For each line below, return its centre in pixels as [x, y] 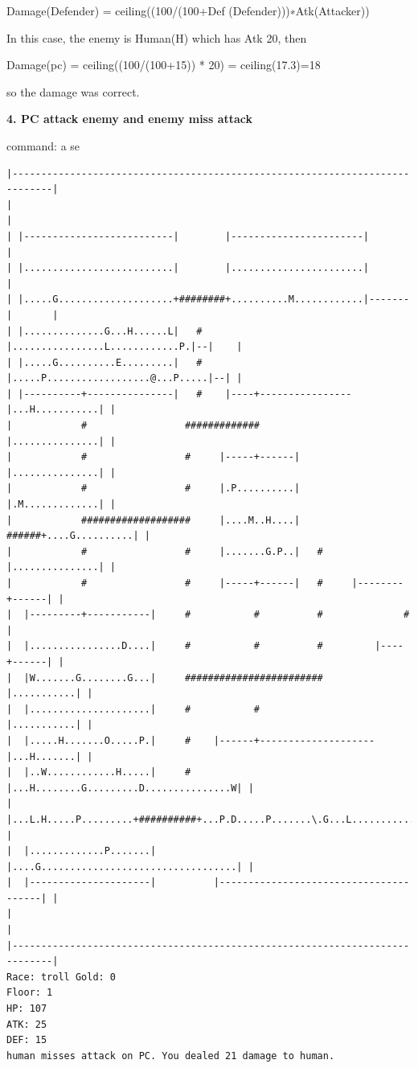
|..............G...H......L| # [110, 331]
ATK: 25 [27, 1024]
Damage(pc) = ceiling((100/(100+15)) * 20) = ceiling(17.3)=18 [164, 65]
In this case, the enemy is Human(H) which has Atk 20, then [157, 37]
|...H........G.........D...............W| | [130, 788]
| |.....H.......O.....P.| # [99, 740]
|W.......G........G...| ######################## [173, 678]
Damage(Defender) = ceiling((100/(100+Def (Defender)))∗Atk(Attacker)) [188, 10]
